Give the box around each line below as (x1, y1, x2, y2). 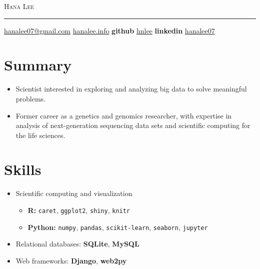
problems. (15, 93, 46, 103)
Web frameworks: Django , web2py (15, 255, 127, 265)
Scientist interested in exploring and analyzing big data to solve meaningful (15, 83, 247, 94)
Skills (4, 159, 41, 179)
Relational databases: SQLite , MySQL (15, 238, 139, 249)
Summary (4, 54, 72, 75)
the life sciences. (15, 129, 65, 140)
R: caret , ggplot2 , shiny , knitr (27, 205, 130, 215)
